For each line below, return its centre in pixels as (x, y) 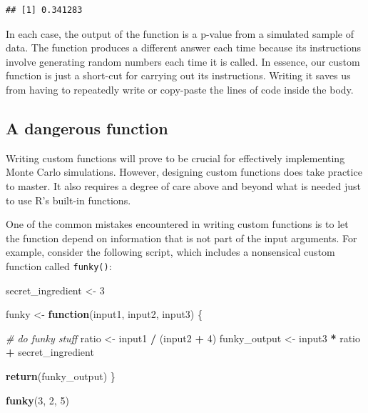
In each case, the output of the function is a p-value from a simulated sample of (180, 33)
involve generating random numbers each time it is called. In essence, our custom (183, 61)
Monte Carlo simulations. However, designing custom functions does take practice (184, 172)
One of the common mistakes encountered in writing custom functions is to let (177, 224)
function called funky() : (59, 265)
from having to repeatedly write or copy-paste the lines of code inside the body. (180, 89)
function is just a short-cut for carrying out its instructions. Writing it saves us (178, 75)
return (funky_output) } (61, 375)
